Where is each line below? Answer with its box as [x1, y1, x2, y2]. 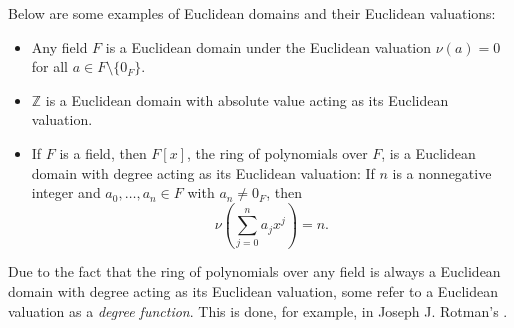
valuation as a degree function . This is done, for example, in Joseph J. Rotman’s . [8, 300, 508, 321]
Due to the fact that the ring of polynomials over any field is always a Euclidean [8, 261, 501, 282]
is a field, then [59, 142, 147, 163]
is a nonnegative [392, 162, 492, 183]
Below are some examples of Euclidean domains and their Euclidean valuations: [8, 3, 496, 23]
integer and [31, 182, 101, 203]
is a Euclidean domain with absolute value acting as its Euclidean [45, 89, 449, 110]
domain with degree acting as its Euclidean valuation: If [31, 162, 375, 183]
